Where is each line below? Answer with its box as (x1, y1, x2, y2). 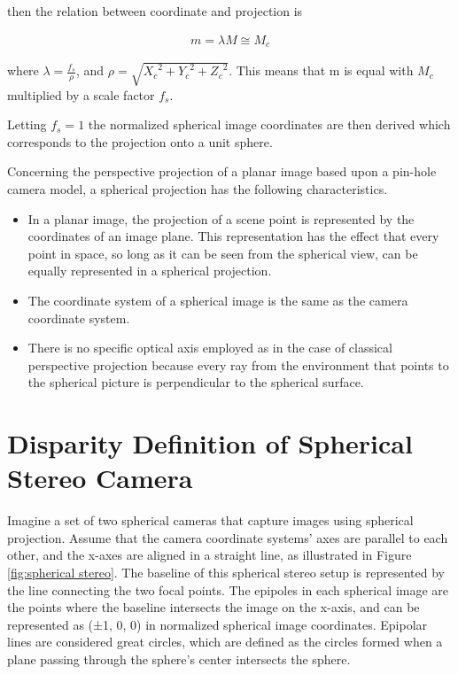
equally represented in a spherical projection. (27, 261, 272, 280)
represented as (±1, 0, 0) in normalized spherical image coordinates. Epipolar (7, 615, 428, 633)
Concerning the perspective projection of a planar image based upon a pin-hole (7, 162, 437, 181)
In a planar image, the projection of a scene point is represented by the (27, 209, 415, 228)
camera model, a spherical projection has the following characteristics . (7, 180, 388, 198)
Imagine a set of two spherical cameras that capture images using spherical (7, 511, 414, 530)
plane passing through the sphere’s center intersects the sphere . (7, 650, 351, 668)
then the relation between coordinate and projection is (7, 2, 303, 19)
